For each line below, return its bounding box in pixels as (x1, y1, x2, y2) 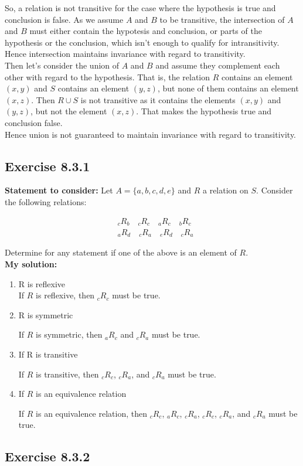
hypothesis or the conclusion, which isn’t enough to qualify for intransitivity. (5, 36, 280, 48)
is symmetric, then (36, 328, 103, 341)
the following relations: (5, 195, 87, 208)
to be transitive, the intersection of (159, 13, 285, 25)
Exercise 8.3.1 (5, 157, 90, 175)
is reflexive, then (36, 289, 95, 301)
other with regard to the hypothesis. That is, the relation (5, 70, 210, 83)
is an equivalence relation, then (36, 407, 147, 419)
